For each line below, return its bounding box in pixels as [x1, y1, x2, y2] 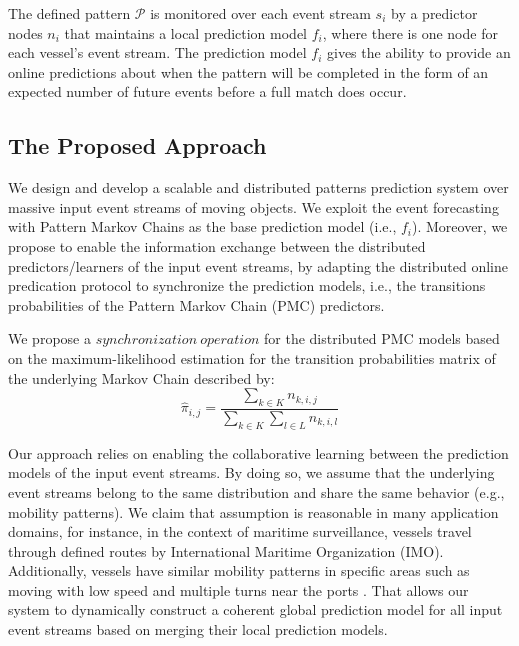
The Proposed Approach [8, 130, 267, 161]
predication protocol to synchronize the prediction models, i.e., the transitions [8, 275, 486, 296]
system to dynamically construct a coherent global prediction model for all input [8, 599, 503, 620]
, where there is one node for [322, 22, 498, 43]
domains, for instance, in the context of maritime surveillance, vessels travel [8, 521, 472, 542]
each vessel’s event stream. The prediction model [8, 42, 307, 63]
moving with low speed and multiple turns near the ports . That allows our [8, 579, 469, 600]
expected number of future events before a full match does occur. [8, 81, 407, 102]
